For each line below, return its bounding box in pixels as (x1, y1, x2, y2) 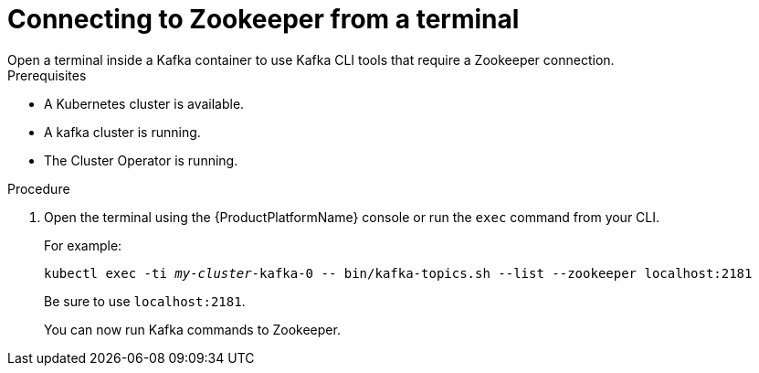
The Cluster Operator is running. (44, 152, 238, 168)
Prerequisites (7, 67, 87, 83)
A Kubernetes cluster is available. (44, 95, 245, 112)
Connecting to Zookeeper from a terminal (7, 4, 520, 35)
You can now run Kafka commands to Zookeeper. (44, 321, 341, 337)
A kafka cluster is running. (44, 123, 201, 140)
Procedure (7, 180, 70, 197)
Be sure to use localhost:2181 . (44, 293, 246, 309)
